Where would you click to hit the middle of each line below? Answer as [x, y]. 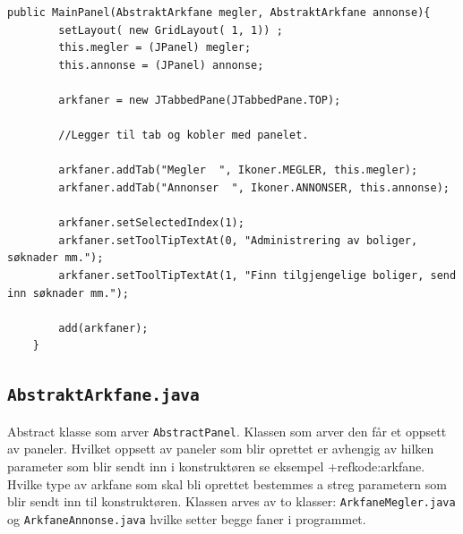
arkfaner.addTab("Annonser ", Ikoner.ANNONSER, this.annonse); [254, 187]
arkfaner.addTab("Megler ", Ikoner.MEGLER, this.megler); [238, 170]
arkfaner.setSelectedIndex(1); [151, 223]
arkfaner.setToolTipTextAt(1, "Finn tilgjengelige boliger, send [257, 275]
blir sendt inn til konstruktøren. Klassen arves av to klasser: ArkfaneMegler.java [231, 501]
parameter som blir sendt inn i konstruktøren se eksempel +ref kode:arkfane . [216, 466]
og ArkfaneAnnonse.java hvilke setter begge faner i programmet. [187, 518]
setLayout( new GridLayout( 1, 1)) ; [171, 30]
